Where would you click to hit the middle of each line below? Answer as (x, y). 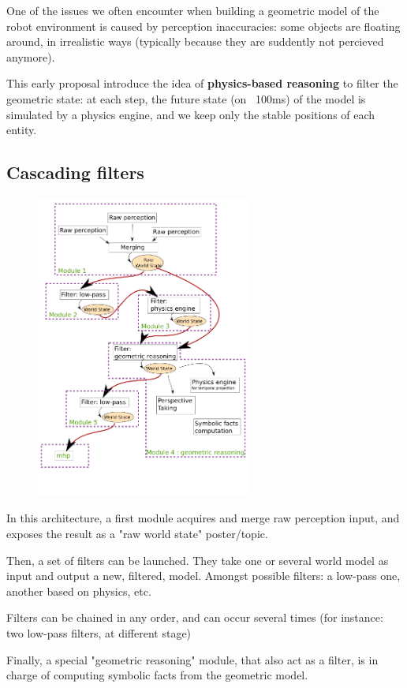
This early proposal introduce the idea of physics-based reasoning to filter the (202, 83)
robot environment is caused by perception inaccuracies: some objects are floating (203, 26)
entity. (22, 130)
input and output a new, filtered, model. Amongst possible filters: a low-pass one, (203, 576)
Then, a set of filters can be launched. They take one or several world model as (198, 560)
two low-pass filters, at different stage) (99, 633)
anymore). (31, 56)
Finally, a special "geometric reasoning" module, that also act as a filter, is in (192, 659)
